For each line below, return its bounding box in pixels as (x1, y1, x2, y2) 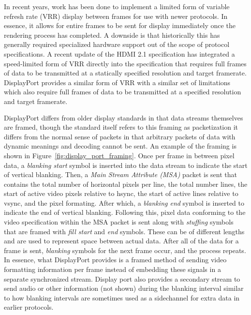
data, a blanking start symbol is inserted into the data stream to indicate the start (4, 160, 248, 170)
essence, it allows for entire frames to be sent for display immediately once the (4, 20, 236, 30)
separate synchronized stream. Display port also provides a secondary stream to (4, 273, 240, 284)
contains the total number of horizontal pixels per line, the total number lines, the (4, 179, 248, 189)
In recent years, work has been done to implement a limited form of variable (4, 1, 230, 11)
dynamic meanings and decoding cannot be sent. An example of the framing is (4, 141, 236, 151)
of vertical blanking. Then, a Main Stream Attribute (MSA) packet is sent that (4, 169, 237, 180)
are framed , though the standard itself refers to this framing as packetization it (4, 122, 238, 132)
